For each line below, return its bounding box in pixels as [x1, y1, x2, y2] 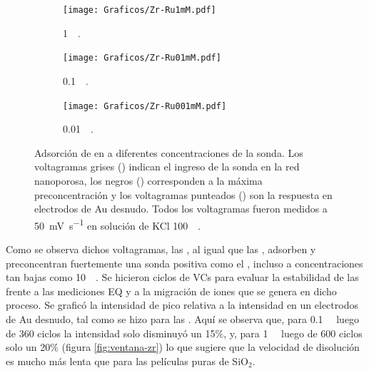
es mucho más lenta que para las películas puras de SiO [6, 353, 248, 368]
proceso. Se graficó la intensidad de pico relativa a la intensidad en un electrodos [6, 297, 358, 312]
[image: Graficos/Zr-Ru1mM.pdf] [63, 5, 216, 15]
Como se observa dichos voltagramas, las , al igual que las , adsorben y [6, 241, 316, 256]
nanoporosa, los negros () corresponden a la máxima [34, 173, 263, 188]
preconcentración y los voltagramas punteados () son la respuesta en [34, 187, 333, 202]
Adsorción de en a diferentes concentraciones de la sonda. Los [34, 145, 303, 160]
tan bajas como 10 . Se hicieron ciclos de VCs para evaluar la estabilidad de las [6, 270, 359, 285]
